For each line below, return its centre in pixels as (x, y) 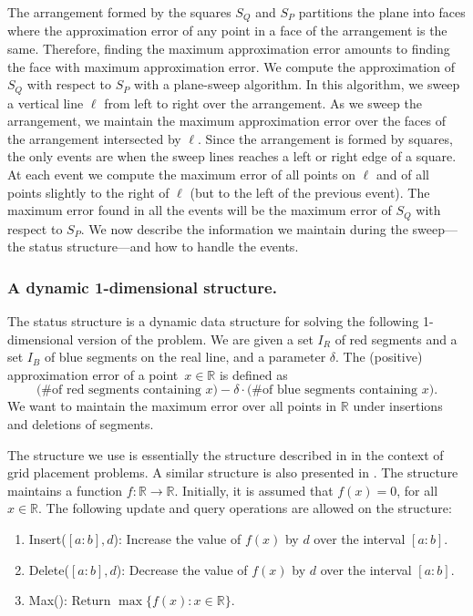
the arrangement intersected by (94, 138)
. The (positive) (379, 357)
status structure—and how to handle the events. (164, 246)
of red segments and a (396, 339)
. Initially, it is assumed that (254, 490)
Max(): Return (70, 600)
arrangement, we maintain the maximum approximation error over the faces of (226, 121)
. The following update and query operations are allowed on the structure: (245, 508)
